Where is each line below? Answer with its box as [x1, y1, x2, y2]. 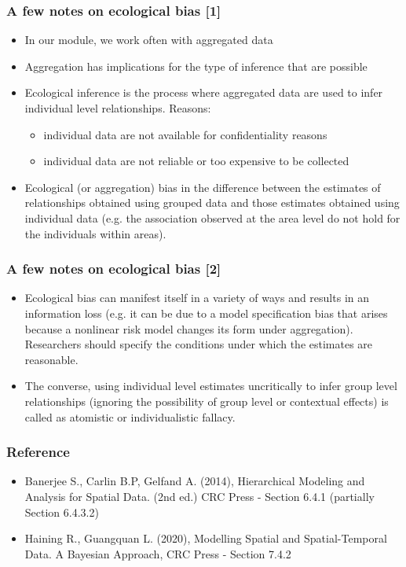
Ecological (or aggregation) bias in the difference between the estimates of [24, 179, 381, 195]
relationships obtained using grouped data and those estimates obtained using [24, 194, 400, 211]
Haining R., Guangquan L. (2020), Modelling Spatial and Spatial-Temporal [24, 530, 387, 547]
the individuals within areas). [24, 225, 166, 241]
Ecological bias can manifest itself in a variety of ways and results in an [24, 289, 370, 306]
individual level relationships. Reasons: [24, 100, 211, 116]
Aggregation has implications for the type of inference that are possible [24, 57, 368, 74]
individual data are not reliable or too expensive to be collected [43, 153, 349, 169]
